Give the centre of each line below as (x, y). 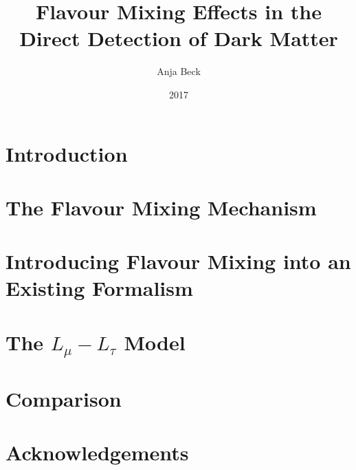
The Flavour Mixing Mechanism (161, 207)
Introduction (67, 153)
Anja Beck (179, 71)
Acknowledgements (97, 452)
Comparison (64, 398)
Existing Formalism (99, 288)
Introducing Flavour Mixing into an (178, 261)
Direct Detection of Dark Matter (179, 38)
